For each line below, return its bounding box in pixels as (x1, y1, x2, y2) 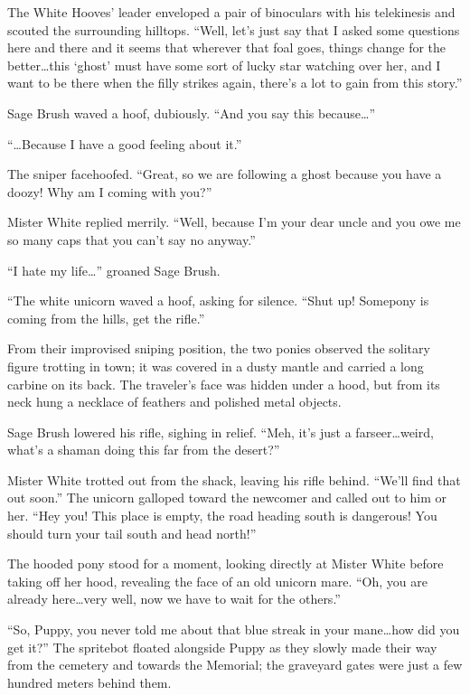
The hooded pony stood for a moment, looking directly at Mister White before (7, 554, 444, 573)
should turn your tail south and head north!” (7, 523, 257, 542)
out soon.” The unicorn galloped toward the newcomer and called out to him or (7, 488, 446, 507)
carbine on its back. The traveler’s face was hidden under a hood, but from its (7, 374, 440, 393)
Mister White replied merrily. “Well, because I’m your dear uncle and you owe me (7, 212, 461, 231)
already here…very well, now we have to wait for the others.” (7, 589, 341, 608)
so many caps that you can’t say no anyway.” (7, 230, 256, 249)
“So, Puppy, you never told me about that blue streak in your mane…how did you (7, 620, 460, 639)
